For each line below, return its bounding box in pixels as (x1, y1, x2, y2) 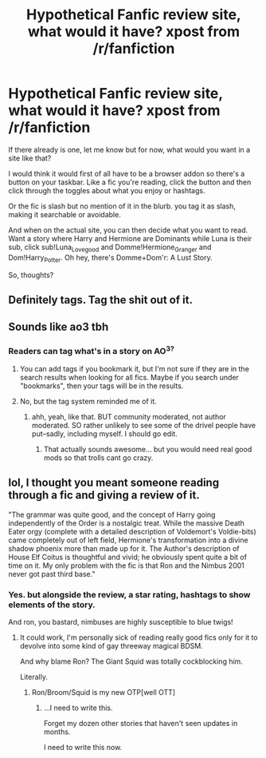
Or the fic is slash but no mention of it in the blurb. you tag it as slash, (8, 201, 237, 211)
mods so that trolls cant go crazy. (43, 453, 154, 462)
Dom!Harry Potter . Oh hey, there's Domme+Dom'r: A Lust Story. (8, 252, 213, 264)
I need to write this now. (43, 743, 123, 752)
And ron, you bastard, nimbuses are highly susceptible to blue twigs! (8, 617, 233, 627)
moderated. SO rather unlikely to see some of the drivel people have (31, 421, 256, 431)
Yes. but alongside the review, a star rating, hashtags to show (8, 589, 251, 600)
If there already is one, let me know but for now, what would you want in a (8, 145, 251, 154)
